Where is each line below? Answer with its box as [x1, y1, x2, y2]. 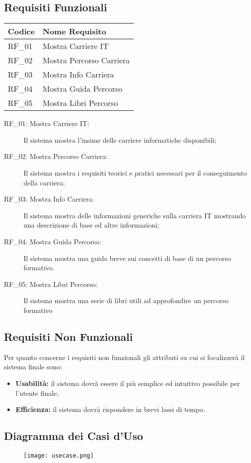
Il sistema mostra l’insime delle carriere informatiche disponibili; [24, 134, 217, 145]
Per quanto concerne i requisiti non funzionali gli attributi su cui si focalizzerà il [4, 352, 245, 362]
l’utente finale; [15, 387, 59, 398]
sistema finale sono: [4, 361, 62, 372]
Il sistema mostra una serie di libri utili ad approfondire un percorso [24, 295, 228, 306]
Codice [8, 26, 35, 37]
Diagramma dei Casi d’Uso [4, 428, 143, 443]
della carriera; [24, 177, 65, 187]
